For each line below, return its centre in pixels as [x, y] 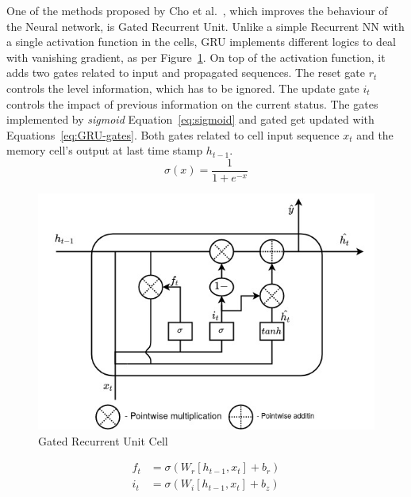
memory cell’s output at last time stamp [105, 150]
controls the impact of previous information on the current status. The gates [192, 103]
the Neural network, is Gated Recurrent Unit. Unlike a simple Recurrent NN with [205, 26]
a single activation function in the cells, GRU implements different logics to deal [201, 42]
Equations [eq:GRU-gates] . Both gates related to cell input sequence [173, 134]
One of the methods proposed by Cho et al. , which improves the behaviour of [197, 10]
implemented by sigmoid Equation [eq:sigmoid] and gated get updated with [190, 119]
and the [375, 134]
